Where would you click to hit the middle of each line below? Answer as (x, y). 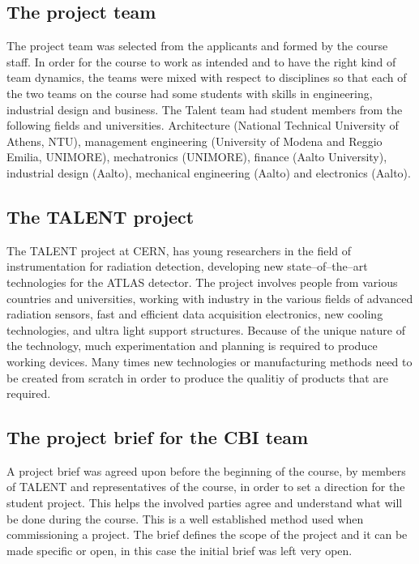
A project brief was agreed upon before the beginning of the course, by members (206, 470)
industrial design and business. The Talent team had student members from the (205, 109)
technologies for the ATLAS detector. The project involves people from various (202, 282)
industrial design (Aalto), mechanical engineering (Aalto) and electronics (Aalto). (209, 172)
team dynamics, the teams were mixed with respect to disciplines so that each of (207, 77)
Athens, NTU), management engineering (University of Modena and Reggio (195, 141)
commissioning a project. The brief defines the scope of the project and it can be (207, 534)
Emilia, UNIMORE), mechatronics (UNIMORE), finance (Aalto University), (197, 157)
